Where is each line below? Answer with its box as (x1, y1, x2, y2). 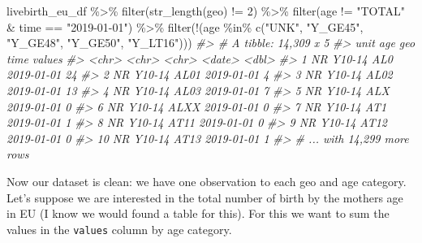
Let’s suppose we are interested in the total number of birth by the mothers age (6, 189, 403, 206)
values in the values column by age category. (6, 220, 232, 237)
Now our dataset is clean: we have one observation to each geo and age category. (6, 172, 407, 189)
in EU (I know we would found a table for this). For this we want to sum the (6, 205, 390, 222)
